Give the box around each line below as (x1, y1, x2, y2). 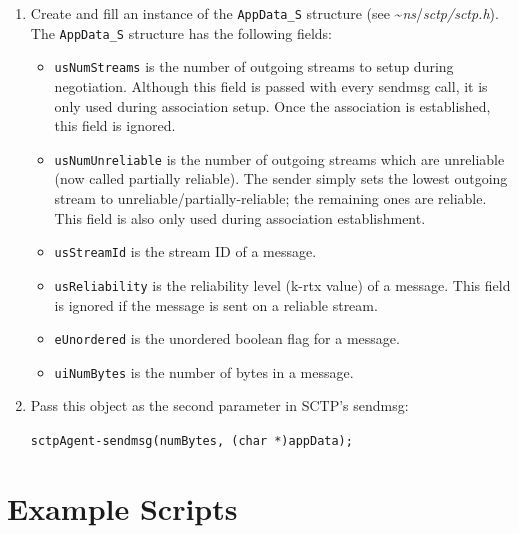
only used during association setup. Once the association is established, (54, 95, 491, 116)
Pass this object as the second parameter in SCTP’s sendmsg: (30, 395, 409, 416)
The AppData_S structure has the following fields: (30, 22, 332, 43)
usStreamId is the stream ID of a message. (54, 241, 317, 262)
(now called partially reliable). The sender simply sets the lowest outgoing (54, 168, 508, 189)
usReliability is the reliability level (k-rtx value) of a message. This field (54, 274, 511, 295)
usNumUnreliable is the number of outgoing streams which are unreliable (54, 148, 505, 169)
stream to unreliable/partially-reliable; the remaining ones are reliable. (54, 188, 487, 208)
